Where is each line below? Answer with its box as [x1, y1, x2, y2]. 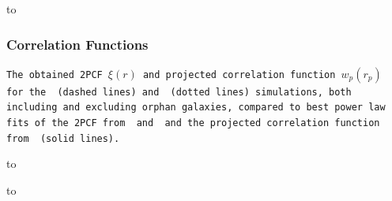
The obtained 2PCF [6, 69, 103, 80]
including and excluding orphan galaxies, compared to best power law [6, 102, 386, 114]
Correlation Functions [6, 34, 149, 54]
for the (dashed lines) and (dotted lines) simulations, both [6, 86, 352, 98]
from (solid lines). [6, 132, 120, 144]
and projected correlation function [142, 69, 336, 80]
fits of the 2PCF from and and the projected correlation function [6, 117, 380, 129]
